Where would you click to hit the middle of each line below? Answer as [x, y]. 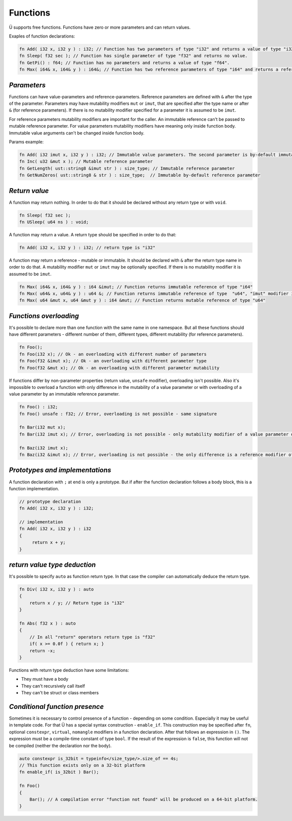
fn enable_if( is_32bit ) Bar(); [59, 772]
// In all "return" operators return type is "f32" [92, 637]
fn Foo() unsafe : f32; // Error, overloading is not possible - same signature [118, 414]
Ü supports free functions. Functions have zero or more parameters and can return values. [100, 27]
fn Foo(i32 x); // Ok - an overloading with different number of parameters [113, 354]
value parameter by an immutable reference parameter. [64, 394]
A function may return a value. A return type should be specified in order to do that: [93, 234]
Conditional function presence [56, 706]
